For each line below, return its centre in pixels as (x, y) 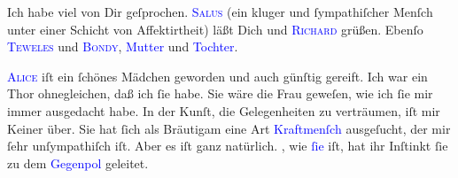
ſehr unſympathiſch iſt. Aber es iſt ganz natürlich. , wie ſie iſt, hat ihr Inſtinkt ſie (228, 146)
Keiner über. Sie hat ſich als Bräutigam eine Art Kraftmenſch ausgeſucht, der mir (229, 128)
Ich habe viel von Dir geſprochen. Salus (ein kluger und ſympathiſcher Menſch (220, 12)
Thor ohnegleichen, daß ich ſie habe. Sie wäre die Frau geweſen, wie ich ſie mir (220, 93)
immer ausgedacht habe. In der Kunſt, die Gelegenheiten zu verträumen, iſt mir (224, 110)
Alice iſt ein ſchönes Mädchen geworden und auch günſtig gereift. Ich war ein (217, 76)
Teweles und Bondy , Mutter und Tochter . (123, 46)
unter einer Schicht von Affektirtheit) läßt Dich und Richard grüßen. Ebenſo (215, 29)
